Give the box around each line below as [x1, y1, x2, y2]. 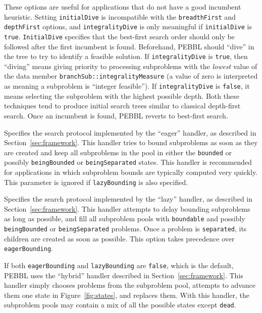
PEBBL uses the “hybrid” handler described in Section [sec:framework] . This [4, 270, 243, 280]
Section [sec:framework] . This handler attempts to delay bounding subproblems [4, 203, 250, 214]
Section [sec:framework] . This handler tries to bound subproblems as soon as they [4, 137, 258, 148]
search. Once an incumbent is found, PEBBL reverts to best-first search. [4, 110, 228, 120]
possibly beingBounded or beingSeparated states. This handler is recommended [4, 157, 252, 167]
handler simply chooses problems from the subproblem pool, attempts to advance [4, 280, 256, 290]
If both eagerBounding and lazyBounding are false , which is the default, [4, 260, 234, 270]
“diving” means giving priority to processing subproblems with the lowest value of [4, 60, 257, 71]
